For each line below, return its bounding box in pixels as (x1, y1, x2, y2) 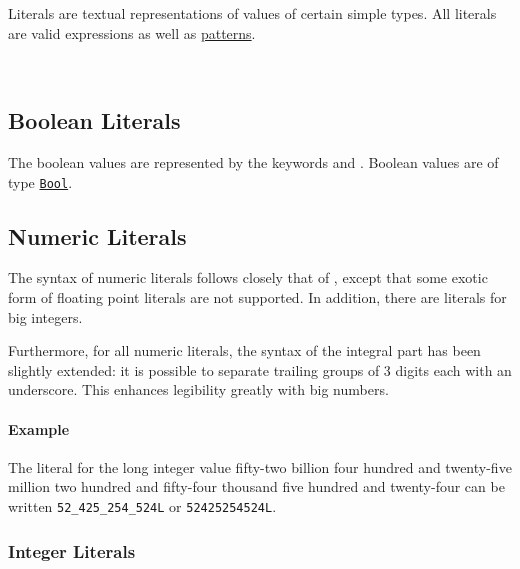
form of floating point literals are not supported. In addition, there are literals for (8, 287, 507, 308)
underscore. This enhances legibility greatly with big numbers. (8, 379, 389, 400)
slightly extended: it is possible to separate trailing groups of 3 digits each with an (8, 359, 512, 380)
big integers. (8, 306, 83, 327)
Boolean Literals (8, 105, 181, 136)
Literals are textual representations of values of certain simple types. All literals (8, 3, 497, 23)
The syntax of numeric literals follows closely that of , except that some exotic (8, 267, 488, 288)
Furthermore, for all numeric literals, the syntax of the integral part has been (8, 340, 481, 361)
